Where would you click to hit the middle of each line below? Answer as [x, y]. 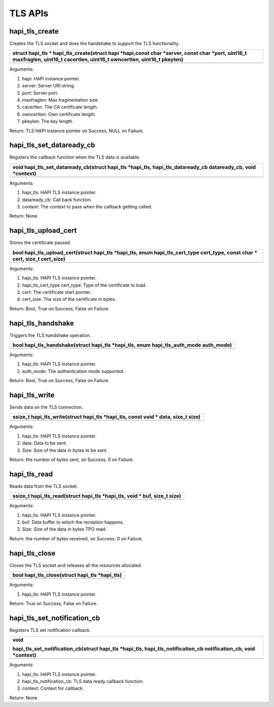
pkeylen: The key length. [48, 121]
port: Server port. [40, 93]
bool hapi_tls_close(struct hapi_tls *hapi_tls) [67, 575]
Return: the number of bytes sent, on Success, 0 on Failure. [72, 459]
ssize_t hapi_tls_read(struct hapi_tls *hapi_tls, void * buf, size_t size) [97, 496]
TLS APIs [29, 13]
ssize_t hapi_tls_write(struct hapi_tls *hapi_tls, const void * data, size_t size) [106, 417]
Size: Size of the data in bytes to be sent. [65, 450]
